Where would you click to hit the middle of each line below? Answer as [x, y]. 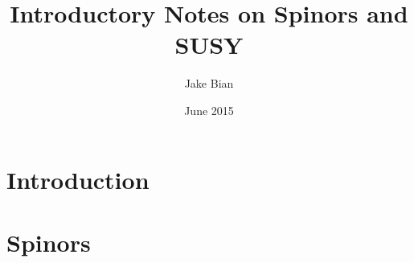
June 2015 [209, 110]
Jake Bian [209, 83]
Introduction [78, 179]
